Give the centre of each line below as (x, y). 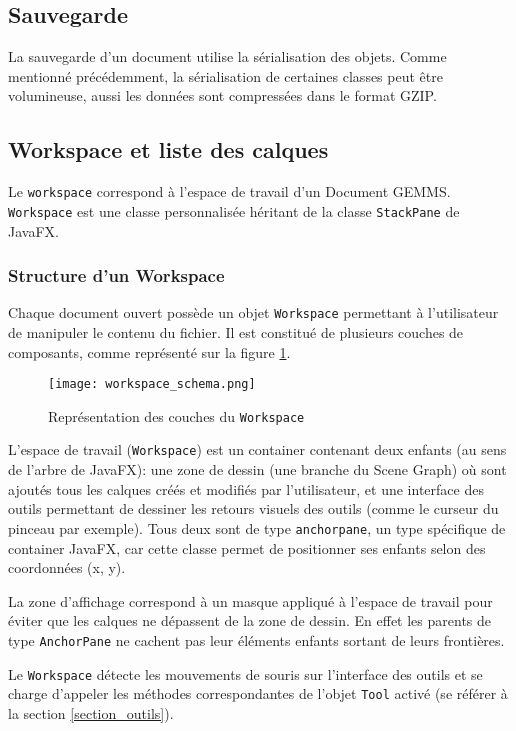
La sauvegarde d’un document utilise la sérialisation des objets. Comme (227, 56)
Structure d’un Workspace (116, 275)
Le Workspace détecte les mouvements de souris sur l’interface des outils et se (245, 673)
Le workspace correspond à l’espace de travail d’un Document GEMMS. (229, 191)
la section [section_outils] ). (91, 712)
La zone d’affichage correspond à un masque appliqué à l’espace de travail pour (250, 600)
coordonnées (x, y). (67, 567)
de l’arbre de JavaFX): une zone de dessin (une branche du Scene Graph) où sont (257, 469)
